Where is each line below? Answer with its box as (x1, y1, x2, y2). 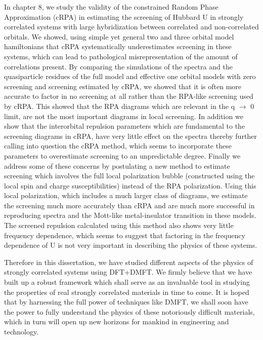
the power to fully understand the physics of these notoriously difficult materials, (4, 306, 255, 317)
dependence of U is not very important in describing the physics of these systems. (4, 240, 257, 250)
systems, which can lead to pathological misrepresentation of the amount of (4, 51, 238, 61)
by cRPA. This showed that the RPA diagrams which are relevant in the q (4, 100, 235, 111)
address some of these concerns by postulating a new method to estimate (4, 160, 230, 171)
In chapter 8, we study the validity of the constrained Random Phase (4, 2, 218, 12)
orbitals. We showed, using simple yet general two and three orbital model (4, 31, 234, 42)
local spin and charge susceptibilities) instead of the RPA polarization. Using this (4, 180, 256, 191)
